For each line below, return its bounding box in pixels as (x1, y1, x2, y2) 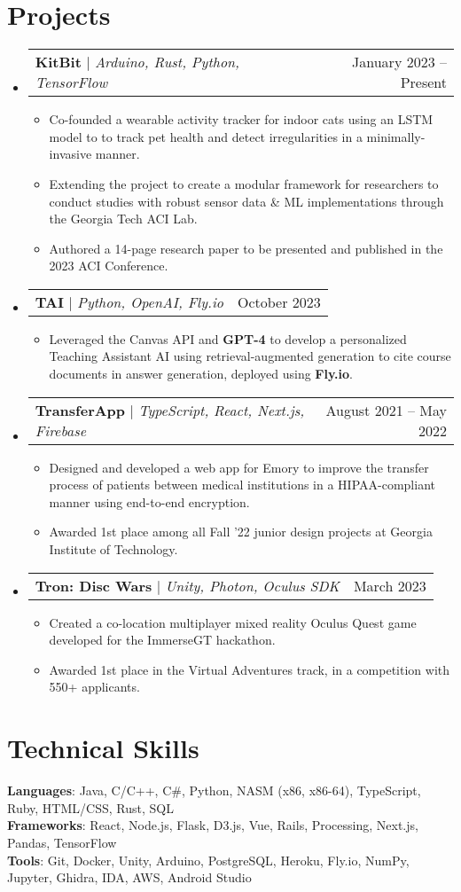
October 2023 (238, 291, 321, 312)
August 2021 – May (325, 399, 447, 420)
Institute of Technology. (49, 540, 178, 559)
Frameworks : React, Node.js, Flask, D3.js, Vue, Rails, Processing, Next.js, (7, 816, 418, 834)
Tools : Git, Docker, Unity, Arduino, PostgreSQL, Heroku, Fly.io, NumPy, (7, 850, 410, 869)
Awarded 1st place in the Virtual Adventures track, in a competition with (49, 660, 450, 678)
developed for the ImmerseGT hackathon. (49, 630, 276, 649)
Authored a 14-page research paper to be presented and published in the (49, 239, 443, 257)
